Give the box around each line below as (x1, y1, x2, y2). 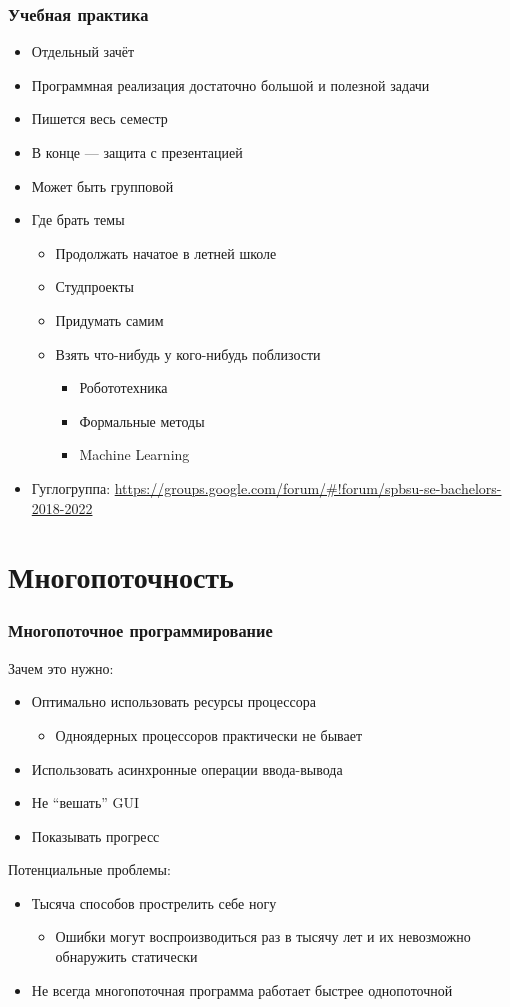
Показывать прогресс (31, 825, 160, 846)
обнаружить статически (55, 946, 198, 967)
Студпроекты (55, 276, 134, 297)
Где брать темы (31, 209, 125, 230)
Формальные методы (79, 410, 205, 431)
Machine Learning (79, 444, 190, 465)
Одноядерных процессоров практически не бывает (55, 724, 363, 745)
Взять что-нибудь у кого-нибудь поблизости (55, 343, 321, 364)
